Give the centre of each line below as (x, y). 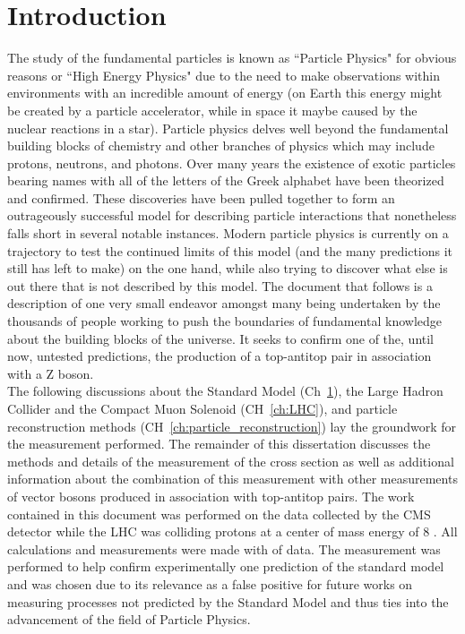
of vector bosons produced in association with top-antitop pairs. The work (211, 496)
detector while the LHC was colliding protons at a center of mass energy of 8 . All (232, 531)
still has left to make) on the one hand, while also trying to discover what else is (228, 268)
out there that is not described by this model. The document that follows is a (220, 285)
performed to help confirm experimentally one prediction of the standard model (226, 566)
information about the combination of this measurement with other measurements (232, 479)
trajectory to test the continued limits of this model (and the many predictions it (230, 250)
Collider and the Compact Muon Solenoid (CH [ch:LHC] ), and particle (202, 408)
